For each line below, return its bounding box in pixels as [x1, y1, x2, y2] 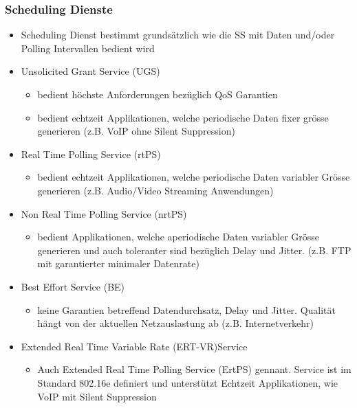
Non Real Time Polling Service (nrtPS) [21, 206, 187, 220]
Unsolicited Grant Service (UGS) [21, 64, 160, 78]
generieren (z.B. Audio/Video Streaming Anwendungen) [37, 183, 274, 197]
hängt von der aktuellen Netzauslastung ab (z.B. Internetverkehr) [37, 316, 314, 330]
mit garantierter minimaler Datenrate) [37, 256, 199, 271]
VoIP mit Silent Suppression [37, 389, 157, 403]
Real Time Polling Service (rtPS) [21, 146, 161, 161]
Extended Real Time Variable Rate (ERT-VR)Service [21, 339, 248, 353]
